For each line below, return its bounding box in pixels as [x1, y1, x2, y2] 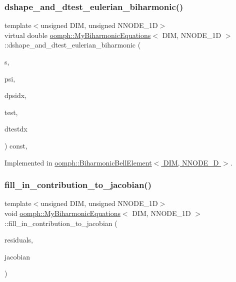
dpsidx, [4, 90, 27, 100]
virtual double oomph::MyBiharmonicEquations [4, 29, 151, 40]
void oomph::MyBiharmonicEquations [4, 207, 120, 218]
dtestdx [4, 123, 27, 134]
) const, [4, 140, 27, 150]
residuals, [4, 234, 33, 245]
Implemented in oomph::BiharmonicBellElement [4, 157, 152, 167]
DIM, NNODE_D [163, 157, 219, 167]
